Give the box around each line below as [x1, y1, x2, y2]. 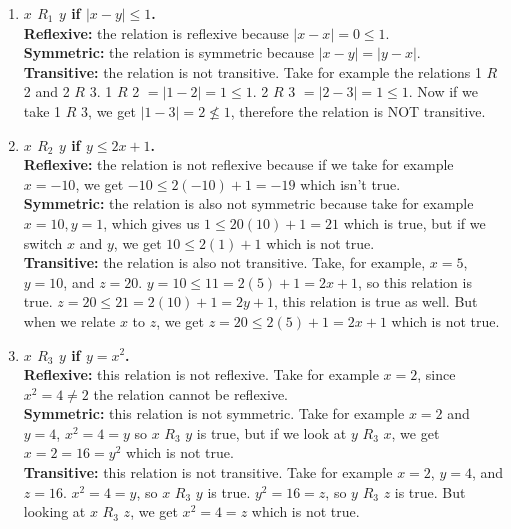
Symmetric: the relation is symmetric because [23, 42, 314, 63]
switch [23, 232, 63, 253]
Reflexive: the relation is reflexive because [23, 22, 289, 43]
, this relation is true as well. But [274, 291, 478, 312]
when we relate [23, 310, 116, 331]
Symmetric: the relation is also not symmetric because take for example [23, 193, 474, 214]
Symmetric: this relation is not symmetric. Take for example [23, 403, 405, 424]
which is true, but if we [343, 212, 486, 233]
